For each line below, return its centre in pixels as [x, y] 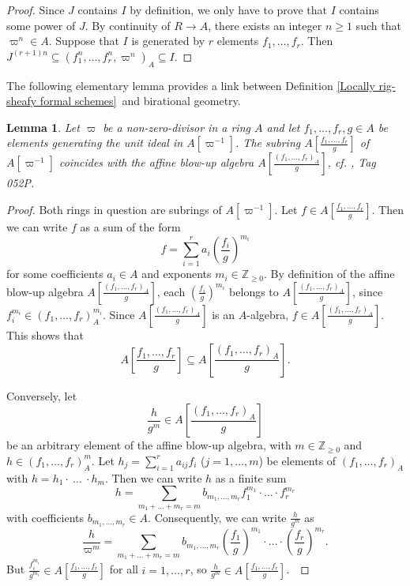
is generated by [168, 41]
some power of [41, 25]
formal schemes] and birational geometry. [140, 101]
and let [283, 127]
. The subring [268, 143]
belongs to [254, 291]
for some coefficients [55, 274]
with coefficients [45, 517]
